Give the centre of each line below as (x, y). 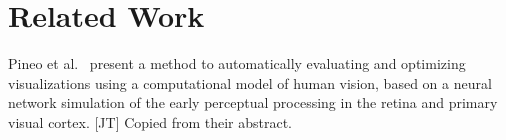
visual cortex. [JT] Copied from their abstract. (150, 121)
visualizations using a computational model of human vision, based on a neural (250, 82)
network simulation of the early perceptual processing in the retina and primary (253, 102)
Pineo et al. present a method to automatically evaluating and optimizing (237, 63)
